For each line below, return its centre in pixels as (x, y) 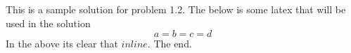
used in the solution (48, 23)
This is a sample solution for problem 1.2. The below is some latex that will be (176, 9)
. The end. (170, 44)
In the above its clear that (62, 44)
